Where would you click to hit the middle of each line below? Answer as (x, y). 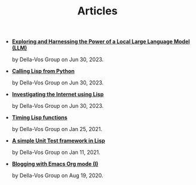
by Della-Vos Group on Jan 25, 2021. (57, 129)
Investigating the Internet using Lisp (58, 95)
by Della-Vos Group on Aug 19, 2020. (57, 175)
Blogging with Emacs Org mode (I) (55, 164)
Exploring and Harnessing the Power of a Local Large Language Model (101, 42)
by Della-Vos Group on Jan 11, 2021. (56, 152)
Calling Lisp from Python (43, 71)
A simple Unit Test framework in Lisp (59, 141)
